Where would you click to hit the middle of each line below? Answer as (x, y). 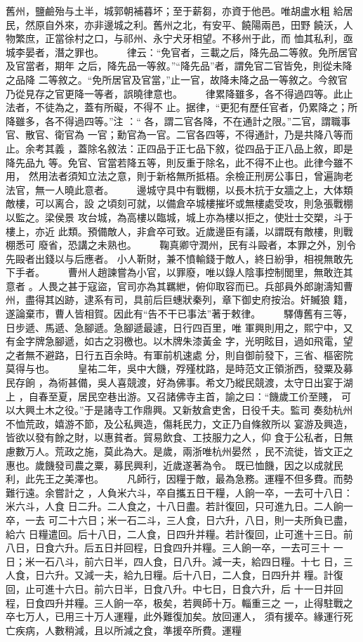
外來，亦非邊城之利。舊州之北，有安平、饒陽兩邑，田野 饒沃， (199, 24)
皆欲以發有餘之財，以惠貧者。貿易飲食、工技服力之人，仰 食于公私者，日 (174, 437)
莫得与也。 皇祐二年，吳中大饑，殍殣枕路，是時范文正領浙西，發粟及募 (179, 368)
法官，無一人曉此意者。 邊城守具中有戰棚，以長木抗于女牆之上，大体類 (179, 189)
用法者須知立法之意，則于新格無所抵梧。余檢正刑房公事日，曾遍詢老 (196, 176)
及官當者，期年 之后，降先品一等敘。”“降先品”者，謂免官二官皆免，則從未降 (179, 66)
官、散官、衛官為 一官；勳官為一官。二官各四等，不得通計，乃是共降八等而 (179, 135)
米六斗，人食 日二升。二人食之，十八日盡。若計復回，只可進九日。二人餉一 (179, 506)
